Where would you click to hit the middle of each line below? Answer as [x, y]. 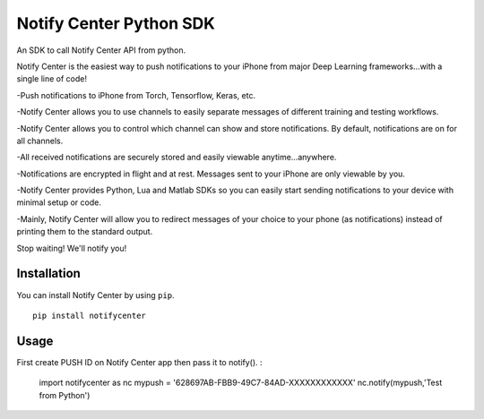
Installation [48, 274]
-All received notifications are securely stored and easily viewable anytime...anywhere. [177, 158]
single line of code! [52, 79]
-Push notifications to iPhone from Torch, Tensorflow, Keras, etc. [136, 95]
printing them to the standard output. [85, 232]
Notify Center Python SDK [116, 23]
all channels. [40, 141]
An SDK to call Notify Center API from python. [101, 50]
